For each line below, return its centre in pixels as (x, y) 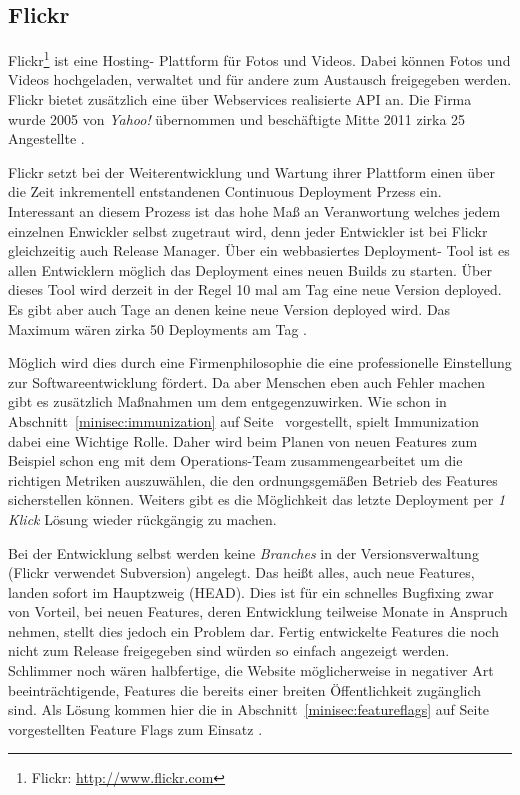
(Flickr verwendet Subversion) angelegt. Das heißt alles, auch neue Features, (241, 572)
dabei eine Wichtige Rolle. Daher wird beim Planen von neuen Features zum (243, 440)
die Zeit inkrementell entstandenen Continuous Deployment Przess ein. (225, 191)
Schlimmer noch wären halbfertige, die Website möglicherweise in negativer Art (251, 670)
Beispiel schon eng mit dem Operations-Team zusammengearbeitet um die (235, 460)
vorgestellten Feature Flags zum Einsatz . (135, 728)
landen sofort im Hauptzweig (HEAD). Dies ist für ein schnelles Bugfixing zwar (251, 591)
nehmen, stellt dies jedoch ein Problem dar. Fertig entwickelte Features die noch (253, 630)
